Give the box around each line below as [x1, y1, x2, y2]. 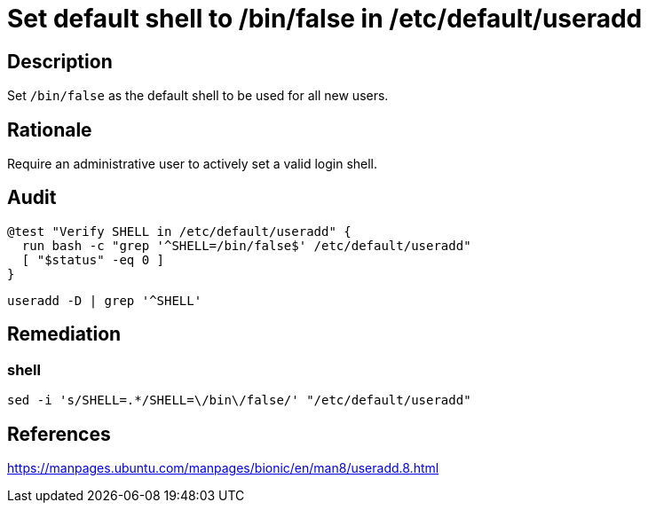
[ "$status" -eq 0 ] [21, 252, 165, 267]
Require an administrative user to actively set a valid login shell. [7, 156, 378, 172]
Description [7, 50, 113, 73]
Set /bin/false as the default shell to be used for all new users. [7, 88, 389, 104]
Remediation [7, 323, 122, 346]
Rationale [7, 118, 92, 141]
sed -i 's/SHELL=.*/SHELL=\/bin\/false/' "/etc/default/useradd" [7, 393, 471, 408]
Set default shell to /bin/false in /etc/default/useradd [7, 4, 643, 34]
